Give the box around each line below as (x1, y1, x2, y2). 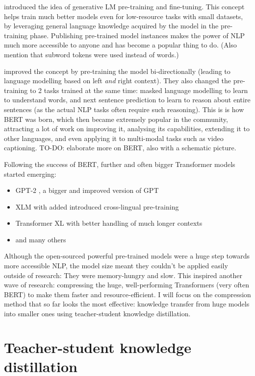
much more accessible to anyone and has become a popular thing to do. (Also (4, 40, 237, 50)
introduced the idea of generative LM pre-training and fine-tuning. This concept (4, 1, 245, 11)
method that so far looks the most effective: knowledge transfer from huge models (4, 299, 250, 309)
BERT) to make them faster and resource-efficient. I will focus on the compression (4, 289, 251, 299)
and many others (15, 234, 66, 244)
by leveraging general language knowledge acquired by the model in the (4, 21, 219, 31)
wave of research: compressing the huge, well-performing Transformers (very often (4, 280, 250, 290)
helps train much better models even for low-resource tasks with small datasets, (4, 11, 243, 21)
